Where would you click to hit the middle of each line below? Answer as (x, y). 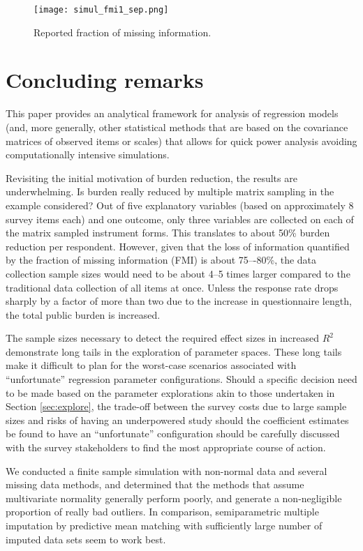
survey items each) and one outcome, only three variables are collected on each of (180, 219)
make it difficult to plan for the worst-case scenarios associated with (151, 365)
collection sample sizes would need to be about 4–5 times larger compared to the (178, 273)
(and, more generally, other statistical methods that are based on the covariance (177, 127)
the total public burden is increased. (83, 314)
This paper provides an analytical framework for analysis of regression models (172, 113)
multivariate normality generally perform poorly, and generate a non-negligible (174, 498)
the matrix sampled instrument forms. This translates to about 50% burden (168, 233)
